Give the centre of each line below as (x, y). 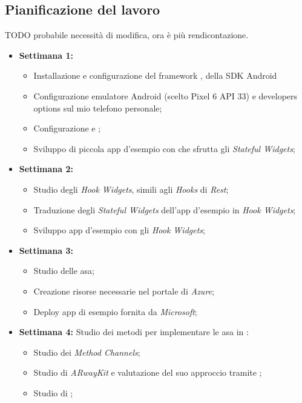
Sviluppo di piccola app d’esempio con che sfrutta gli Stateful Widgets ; (164, 148)
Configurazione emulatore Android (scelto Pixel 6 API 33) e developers (166, 95)
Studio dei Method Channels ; (87, 352)
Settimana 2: (46, 169)
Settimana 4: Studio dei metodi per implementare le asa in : (134, 332)
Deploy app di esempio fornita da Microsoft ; (115, 311)
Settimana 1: (46, 55)
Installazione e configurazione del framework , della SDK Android (155, 75)
